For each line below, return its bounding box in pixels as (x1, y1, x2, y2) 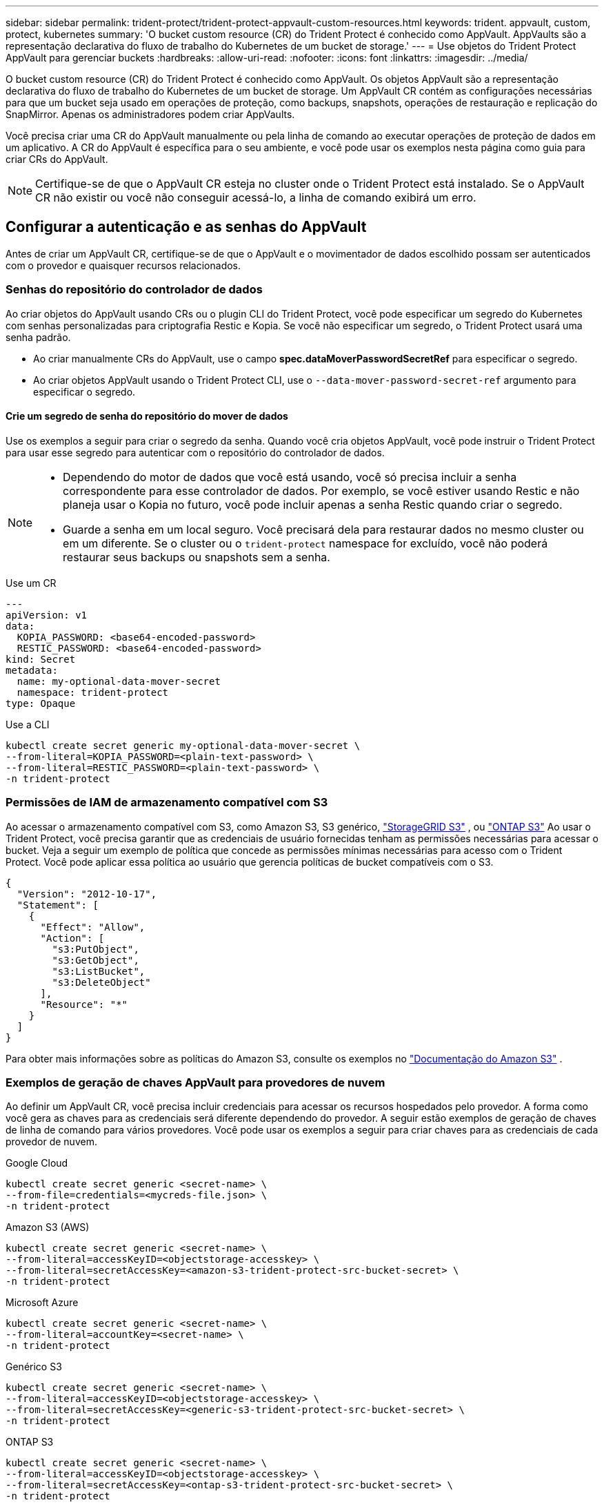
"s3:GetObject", (52, 954, 139, 966)
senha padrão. (6, 331, 71, 343)
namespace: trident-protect (17, 686, 169, 698)
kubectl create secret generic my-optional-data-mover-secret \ (6, 739, 361, 751)
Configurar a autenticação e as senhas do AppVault (6, 218, 367, 236)
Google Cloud (6, 1157, 68, 1169)
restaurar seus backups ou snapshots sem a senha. (63, 550, 330, 564)
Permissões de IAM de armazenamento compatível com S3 (6, 795, 328, 810)
